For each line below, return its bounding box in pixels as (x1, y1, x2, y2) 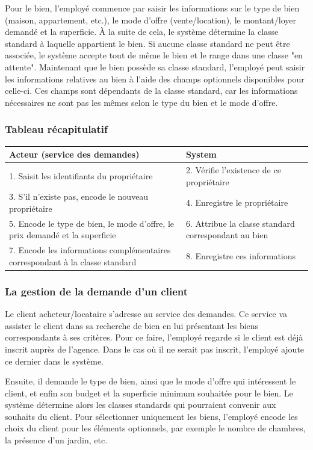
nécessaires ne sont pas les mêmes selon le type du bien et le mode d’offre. (5, 96, 278, 108)
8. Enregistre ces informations (185, 250, 296, 262)
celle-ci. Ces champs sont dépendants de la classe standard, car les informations (5, 84, 298, 97)
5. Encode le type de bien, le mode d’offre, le (9, 217, 174, 229)
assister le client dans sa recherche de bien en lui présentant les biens (5, 319, 259, 331)
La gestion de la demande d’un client (5, 283, 188, 298)
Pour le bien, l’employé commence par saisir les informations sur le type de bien (5, 2, 300, 14)
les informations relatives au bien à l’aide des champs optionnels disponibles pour (5, 72, 305, 85)
